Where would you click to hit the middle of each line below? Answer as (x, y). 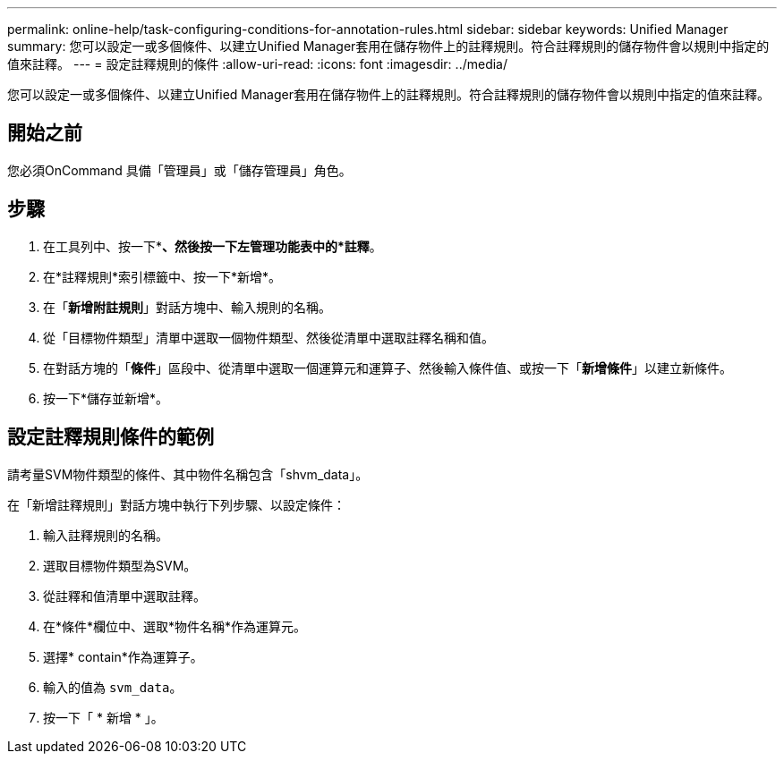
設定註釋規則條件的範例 (111, 437)
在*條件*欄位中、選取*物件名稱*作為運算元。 (175, 626)
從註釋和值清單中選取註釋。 (124, 596)
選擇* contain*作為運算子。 (123, 656)
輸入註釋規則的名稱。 (106, 535)
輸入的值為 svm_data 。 (113, 687)
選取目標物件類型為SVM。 (120, 565)
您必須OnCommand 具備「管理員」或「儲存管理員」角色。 (179, 170)
